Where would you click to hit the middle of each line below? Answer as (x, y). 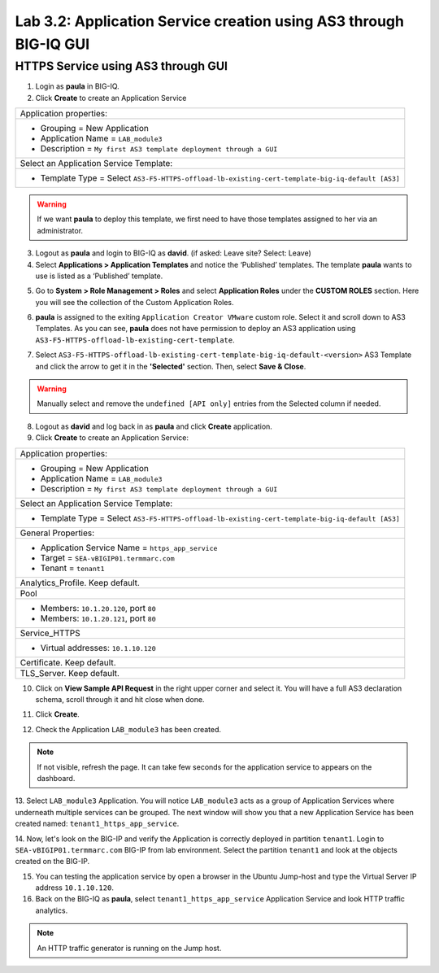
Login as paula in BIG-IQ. (77, 86)
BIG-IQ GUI (52, 44)
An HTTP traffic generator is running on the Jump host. (129, 948)
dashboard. (56, 778)
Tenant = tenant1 (72, 568)
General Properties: (57, 533)
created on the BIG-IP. (52, 862)
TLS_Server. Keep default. (70, 673)
